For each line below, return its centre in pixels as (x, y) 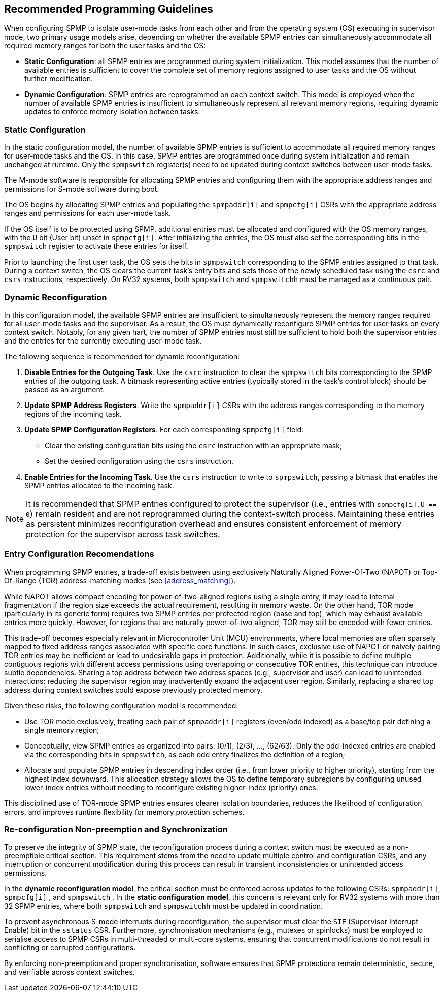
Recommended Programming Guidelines (109, 9)
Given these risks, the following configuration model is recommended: (121, 705)
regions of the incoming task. (73, 414)
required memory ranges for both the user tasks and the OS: (105, 46)
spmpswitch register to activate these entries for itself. (96, 246)
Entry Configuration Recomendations (79, 554)
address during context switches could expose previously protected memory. (133, 690)
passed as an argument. (65, 389)
